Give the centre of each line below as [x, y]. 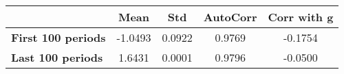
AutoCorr [230, 17]
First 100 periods [58, 37]
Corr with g [301, 17]
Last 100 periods [57, 57]
